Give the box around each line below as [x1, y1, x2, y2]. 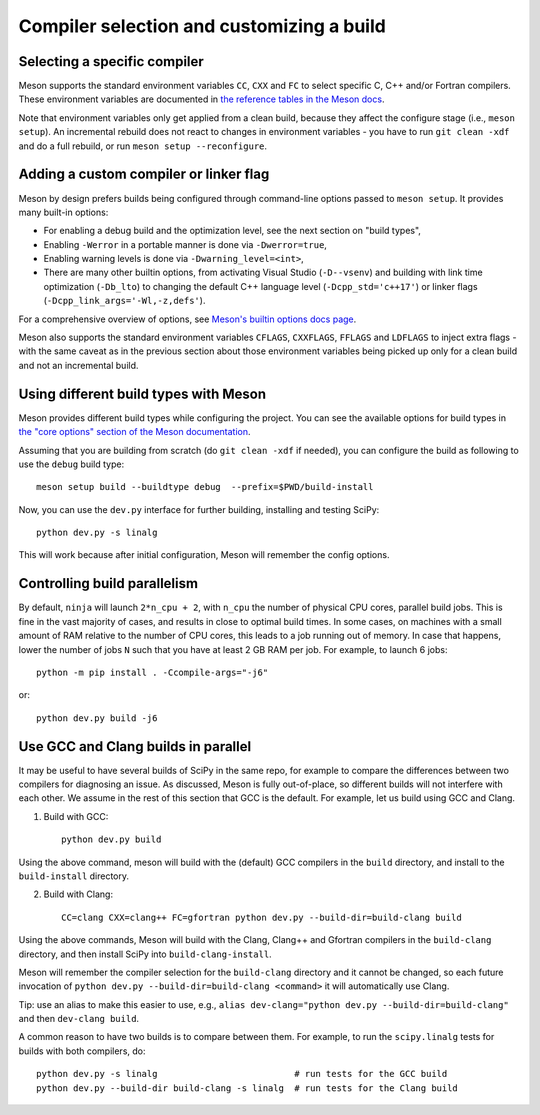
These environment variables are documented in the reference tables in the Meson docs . [18, 93, 385, 105]
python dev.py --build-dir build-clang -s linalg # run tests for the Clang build [36, 1082, 459, 1094]
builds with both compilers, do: [18, 1045, 146, 1057]
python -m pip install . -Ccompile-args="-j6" [36, 666, 269, 678]
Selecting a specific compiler [18, 53, 204, 70]
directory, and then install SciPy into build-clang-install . [18, 948, 272, 960]
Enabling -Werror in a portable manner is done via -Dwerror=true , [43, 238, 327, 250]
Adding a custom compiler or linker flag [18, 166, 270, 183]
